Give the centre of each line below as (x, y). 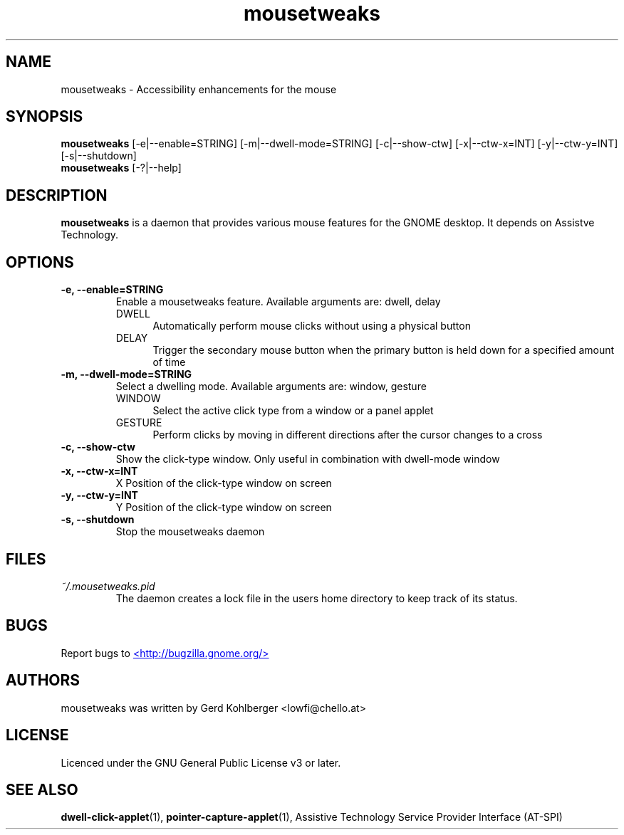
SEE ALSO (42, 789)
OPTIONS (40, 262)
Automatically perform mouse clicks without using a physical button (312, 326)
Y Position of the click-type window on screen (224, 508)
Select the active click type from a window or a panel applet (293, 411)
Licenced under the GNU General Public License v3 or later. (201, 762)
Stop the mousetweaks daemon (190, 532)
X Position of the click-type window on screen (224, 483)
